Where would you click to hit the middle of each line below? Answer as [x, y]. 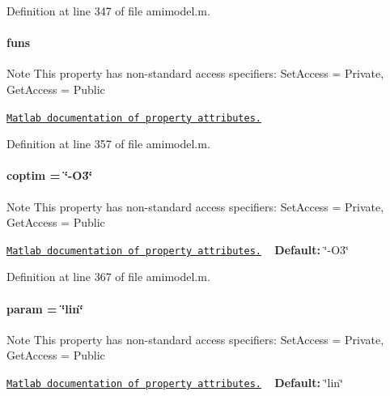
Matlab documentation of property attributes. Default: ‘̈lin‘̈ [175, 383]
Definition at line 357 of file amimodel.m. [108, 144]
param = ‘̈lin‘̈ [45, 308]
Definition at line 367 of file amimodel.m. [108, 277]
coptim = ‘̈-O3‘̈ [49, 175]
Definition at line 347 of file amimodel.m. [108, 11]
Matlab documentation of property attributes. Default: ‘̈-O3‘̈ [178, 249]
